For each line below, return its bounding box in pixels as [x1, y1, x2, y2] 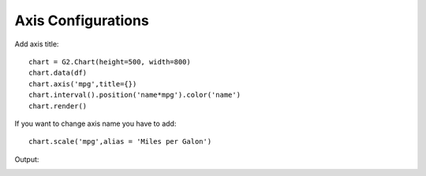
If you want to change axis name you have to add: [14, 119, 177, 128]
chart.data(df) [28, 68, 88, 78]
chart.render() [28, 101, 88, 110]
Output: [14, 154, 39, 164]
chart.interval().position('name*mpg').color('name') [28, 90, 241, 100]
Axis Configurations [14, 12, 149, 29]
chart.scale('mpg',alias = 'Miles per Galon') [28, 137, 212, 146]
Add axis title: [14, 39, 59, 49]
